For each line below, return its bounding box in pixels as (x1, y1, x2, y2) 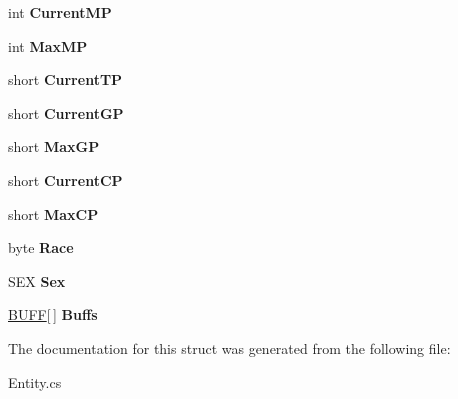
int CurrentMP (8, 2, 112, 22)
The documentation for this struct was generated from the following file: (8, 337, 451, 358)
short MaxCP (8, 203, 99, 224)
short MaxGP (8, 136, 100, 157)
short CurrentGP (8, 102, 124, 123)
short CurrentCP (8, 169, 123, 190)
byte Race (8, 237, 74, 258)
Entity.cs (8, 371, 62, 392)
